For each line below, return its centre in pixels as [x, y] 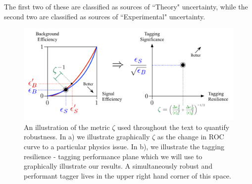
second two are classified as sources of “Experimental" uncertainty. [105, 16]
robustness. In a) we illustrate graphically [87, 137]
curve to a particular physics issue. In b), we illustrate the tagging [124, 147]
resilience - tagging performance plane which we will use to [113, 156]
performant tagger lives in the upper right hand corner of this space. [127, 175]
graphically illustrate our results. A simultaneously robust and [118, 166]
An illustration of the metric [67, 127]
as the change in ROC [191, 137]
